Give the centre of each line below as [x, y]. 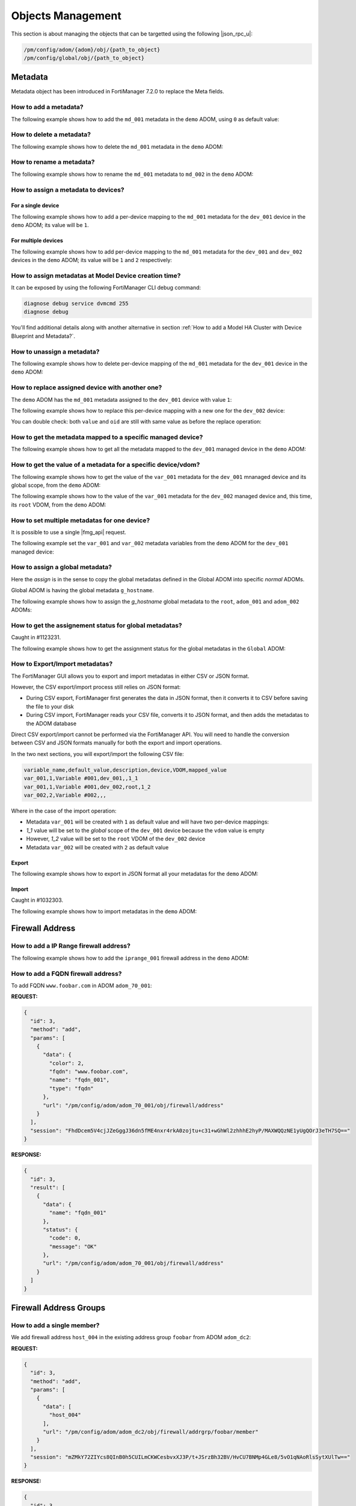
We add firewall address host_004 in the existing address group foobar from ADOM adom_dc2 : [131, 1337]
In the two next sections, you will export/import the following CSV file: [97, 754]
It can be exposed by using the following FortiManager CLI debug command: [106, 288]
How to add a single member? [55, 1325]
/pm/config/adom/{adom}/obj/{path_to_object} [92, 49]
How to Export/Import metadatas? [62, 664]
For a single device [35, 205]
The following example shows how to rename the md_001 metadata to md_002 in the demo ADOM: [132, 174]
